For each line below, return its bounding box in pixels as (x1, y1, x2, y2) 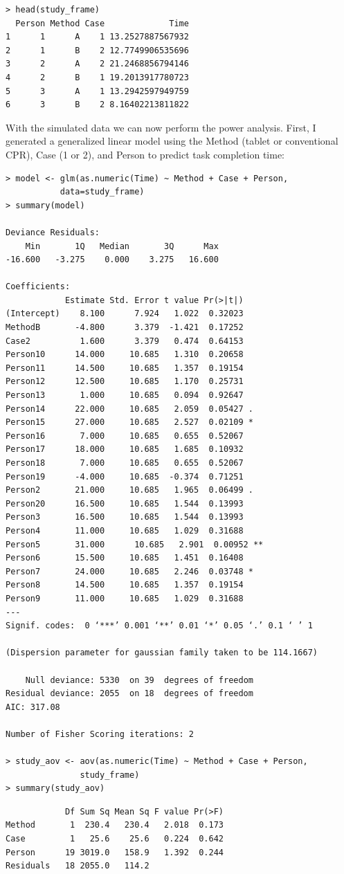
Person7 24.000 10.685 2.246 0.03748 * (6, 566, 253, 576)
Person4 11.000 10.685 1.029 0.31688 (6, 525, 244, 536)
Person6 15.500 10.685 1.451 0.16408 (6, 553, 244, 563)
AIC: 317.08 (6, 702, 60, 712)
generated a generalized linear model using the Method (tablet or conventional (6, 134, 338, 148)
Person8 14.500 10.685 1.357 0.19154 (6, 580, 244, 590)
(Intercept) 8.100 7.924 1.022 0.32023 (6, 309, 244, 319)
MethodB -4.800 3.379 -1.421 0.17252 (6, 322, 244, 333)
